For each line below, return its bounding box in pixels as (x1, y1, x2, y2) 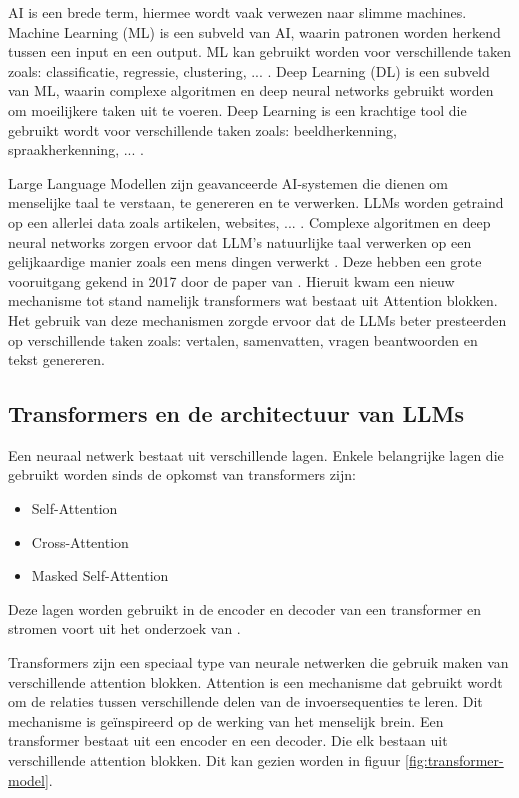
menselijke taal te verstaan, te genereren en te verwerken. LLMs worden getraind (8, 192, 504, 213)
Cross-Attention (31, 531, 129, 552)
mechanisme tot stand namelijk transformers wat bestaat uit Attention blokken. (8, 290, 498, 311)
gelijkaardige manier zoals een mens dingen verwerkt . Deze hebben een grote (8, 251, 482, 272)
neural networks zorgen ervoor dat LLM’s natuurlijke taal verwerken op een (8, 231, 472, 252)
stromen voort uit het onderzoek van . (8, 618, 241, 639)
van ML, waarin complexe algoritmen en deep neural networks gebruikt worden (8, 80, 494, 101)
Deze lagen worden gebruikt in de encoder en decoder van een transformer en (8, 598, 482, 619)
